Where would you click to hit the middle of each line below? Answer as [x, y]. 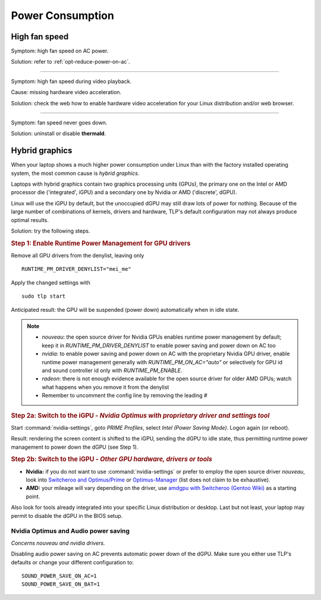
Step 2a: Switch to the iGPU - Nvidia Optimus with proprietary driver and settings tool [140, 415]
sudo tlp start [44, 296]
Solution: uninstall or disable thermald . [59, 133]
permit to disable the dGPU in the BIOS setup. [67, 515]
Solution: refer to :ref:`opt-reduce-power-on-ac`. [70, 62]
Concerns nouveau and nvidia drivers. [58, 543]
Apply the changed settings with [51, 282]
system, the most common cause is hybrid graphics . [75, 173]
